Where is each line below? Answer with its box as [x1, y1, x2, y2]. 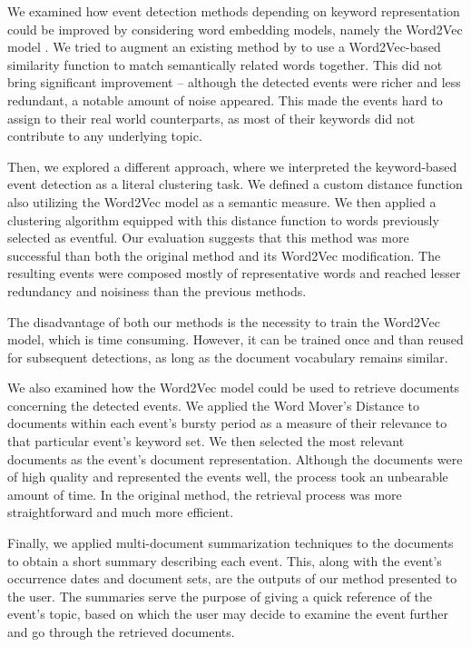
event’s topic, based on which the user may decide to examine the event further [7, 604, 449, 623]
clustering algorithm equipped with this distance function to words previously [7, 210, 439, 229]
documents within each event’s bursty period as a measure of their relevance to [7, 413, 447, 433]
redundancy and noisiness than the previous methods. [7, 281, 307, 300]
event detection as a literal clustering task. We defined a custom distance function [7, 174, 463, 194]
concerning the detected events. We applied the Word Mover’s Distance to [7, 395, 419, 414]
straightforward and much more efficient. [7, 503, 234, 522]
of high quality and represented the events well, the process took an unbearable [7, 467, 448, 486]
